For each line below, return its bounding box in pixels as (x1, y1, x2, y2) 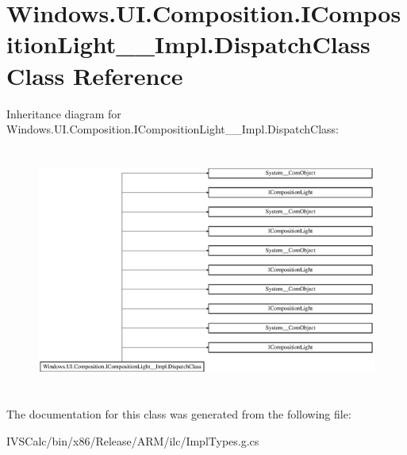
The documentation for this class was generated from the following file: (6, 406, 351, 422)
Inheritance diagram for (6, 105, 121, 121)
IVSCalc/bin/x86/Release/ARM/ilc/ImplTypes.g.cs (6, 433, 259, 449)
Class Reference (6, 59, 183, 91)
